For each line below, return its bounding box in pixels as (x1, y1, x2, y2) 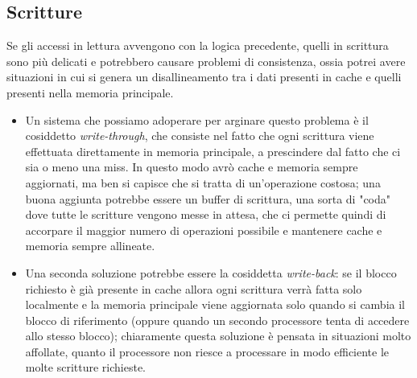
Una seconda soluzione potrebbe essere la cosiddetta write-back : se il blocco (25, 264, 397, 281)
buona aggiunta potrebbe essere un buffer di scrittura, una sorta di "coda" (25, 190, 391, 207)
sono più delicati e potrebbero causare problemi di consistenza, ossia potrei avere (6, 52, 406, 69)
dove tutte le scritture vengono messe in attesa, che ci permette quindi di (25, 206, 386, 223)
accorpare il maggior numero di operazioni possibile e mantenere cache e (25, 221, 382, 238)
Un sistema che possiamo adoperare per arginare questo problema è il (25, 111, 369, 128)
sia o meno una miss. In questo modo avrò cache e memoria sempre (25, 158, 358, 175)
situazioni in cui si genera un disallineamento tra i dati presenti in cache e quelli (6, 68, 402, 85)
